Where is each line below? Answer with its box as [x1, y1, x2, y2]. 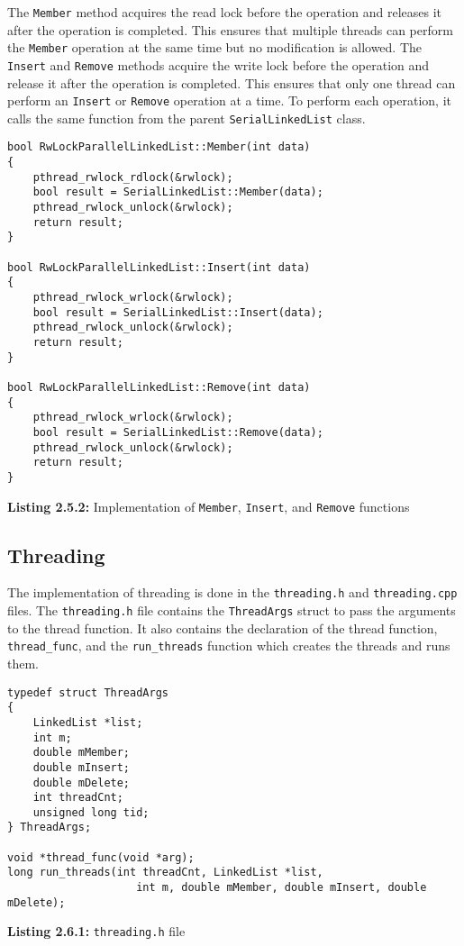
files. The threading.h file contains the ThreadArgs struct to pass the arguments [7, 601, 456, 620]
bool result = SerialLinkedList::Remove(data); [32, 425, 323, 439]
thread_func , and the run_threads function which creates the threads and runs [7, 636, 450, 655]
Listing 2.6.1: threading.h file [7, 922, 186, 941]
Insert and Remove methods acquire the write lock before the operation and [7, 55, 430, 74]
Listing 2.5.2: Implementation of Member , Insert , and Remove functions [7, 496, 410, 515]
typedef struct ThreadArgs [7, 686, 168, 699]
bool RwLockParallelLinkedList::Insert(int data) [7, 260, 311, 274]
